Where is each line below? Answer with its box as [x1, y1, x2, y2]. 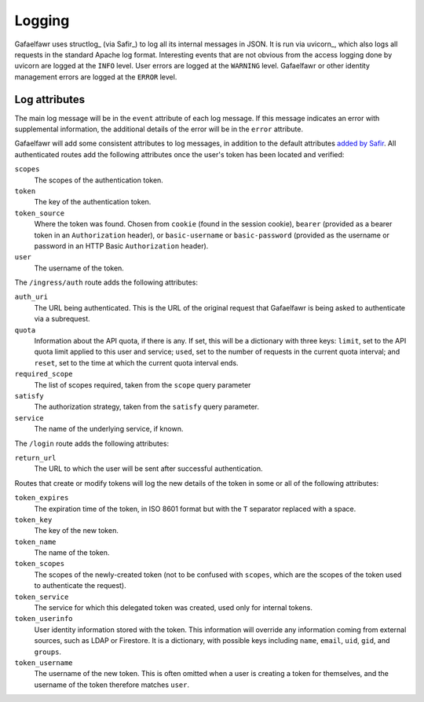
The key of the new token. [34, 526, 119, 535]
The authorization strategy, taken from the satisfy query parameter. [34, 402, 259, 412]
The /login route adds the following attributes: [14, 439, 169, 448]
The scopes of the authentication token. [34, 175, 164, 185]
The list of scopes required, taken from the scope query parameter [34, 380, 251, 389]
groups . [34, 647, 62, 656]
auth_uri [14, 292, 49, 302]
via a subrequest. [34, 314, 90, 324]
